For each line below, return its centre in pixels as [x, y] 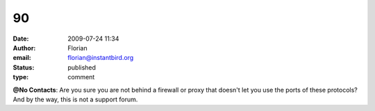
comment [81, 77]
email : [22, 58]
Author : [24, 48]
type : [21, 77]
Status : [24, 67]
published [82, 67]
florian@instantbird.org [101, 58]
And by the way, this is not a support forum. [75, 99]
